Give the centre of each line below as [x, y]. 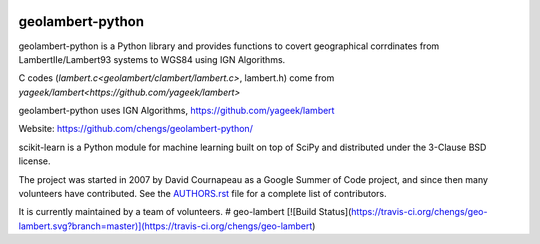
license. [34, 161]
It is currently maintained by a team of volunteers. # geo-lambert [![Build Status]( [185, 212]
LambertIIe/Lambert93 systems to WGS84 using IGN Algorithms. [152, 59]
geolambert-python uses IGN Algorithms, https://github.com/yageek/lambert [176, 111]
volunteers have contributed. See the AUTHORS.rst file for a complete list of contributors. [202, 194]
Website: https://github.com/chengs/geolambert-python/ [136, 129]
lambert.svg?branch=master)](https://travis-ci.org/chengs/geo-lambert [165, 226]
